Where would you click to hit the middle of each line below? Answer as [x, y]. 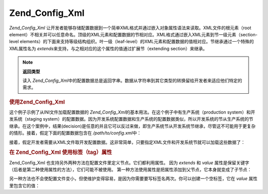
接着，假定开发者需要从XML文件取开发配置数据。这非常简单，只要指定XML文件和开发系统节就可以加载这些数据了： [127, 142]
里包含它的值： [24, 186]
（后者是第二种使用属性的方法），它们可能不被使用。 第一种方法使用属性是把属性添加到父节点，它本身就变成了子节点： [130, 169]
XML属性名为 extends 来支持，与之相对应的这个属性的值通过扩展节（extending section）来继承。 [108, 48]
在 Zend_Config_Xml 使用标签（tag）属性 [61, 152]
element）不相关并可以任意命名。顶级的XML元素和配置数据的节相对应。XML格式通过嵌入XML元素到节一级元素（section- [133, 34]
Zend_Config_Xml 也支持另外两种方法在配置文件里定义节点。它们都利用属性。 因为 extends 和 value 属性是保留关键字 [129, 162]
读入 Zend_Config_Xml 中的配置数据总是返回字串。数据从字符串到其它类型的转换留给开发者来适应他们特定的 [133, 80]
